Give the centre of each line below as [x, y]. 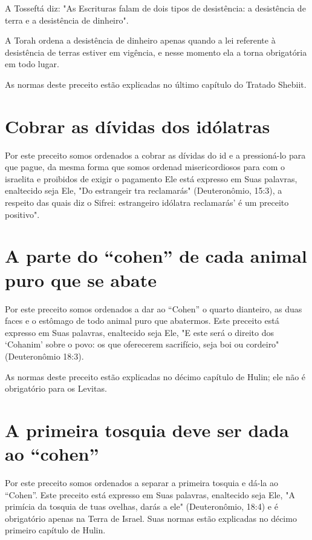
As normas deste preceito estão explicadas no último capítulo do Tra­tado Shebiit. [156, 84]
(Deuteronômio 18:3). [44, 356]
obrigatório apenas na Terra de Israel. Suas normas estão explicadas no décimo [151, 518]
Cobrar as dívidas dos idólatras [138, 126]
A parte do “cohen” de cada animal [156, 256]
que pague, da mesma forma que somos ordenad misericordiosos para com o [145, 167]
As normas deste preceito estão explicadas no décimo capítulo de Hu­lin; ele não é [155, 376]
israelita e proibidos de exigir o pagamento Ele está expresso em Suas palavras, [151, 178]
